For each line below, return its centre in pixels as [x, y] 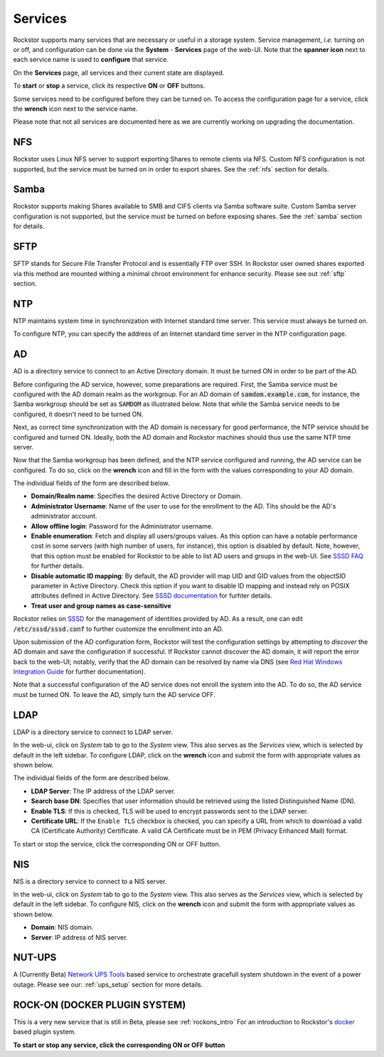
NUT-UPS [35, 958]
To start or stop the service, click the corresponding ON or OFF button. [117, 844]
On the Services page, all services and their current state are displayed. [119, 73]
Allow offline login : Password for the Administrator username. [122, 526]
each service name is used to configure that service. [91, 60]
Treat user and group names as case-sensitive [101, 605]
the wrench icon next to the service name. [75, 108]
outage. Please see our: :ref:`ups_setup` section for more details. [108, 984]
